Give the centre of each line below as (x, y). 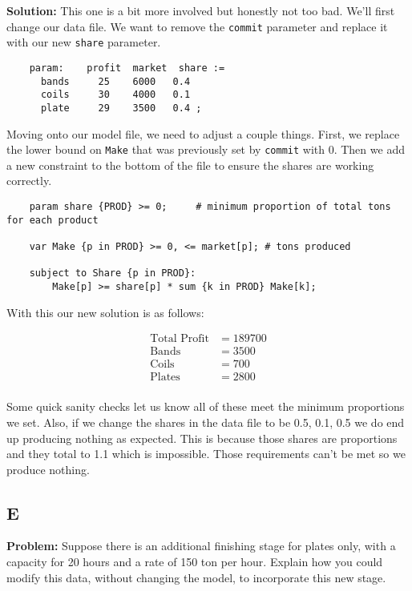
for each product (53, 220)
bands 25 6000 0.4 (115, 81)
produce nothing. (48, 469)
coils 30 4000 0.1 (115, 95)
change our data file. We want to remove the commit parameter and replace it (197, 26)
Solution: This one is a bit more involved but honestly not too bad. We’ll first (201, 10)
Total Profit (180, 339)
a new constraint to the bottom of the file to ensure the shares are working (190, 165)
